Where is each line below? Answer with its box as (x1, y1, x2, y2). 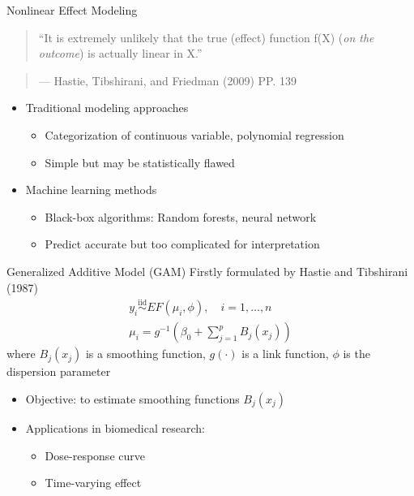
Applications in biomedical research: (25, 420, 205, 436)
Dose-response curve (45, 446, 145, 464)
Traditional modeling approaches (25, 99, 189, 116)
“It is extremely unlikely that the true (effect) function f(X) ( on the (38, 28, 374, 45)
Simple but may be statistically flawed (45, 153, 235, 170)
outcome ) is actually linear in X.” (38, 45, 203, 62)
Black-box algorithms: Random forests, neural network (45, 208, 317, 225)
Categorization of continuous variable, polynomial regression (45, 126, 344, 143)
